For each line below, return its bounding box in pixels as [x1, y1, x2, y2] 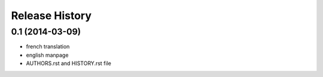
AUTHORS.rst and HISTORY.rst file [26, 60, 112, 67]
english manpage [26, 51, 69, 58]
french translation [26, 43, 70, 50]
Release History [11, 9, 92, 22]
